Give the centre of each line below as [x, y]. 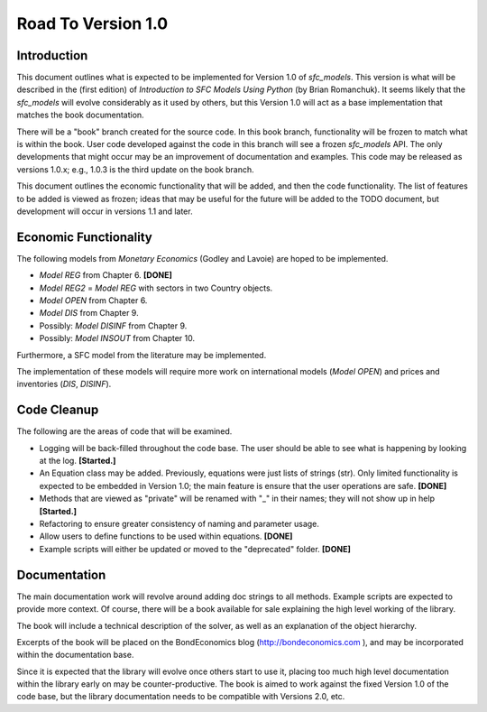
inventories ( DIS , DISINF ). [64, 384]
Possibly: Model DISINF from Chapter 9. [113, 326]
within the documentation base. [75, 655]
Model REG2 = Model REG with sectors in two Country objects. [156, 288]
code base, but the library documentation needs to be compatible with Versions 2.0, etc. [181, 697]
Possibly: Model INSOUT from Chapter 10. [117, 338]
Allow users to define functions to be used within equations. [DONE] [166, 536]
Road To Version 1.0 [92, 23]
